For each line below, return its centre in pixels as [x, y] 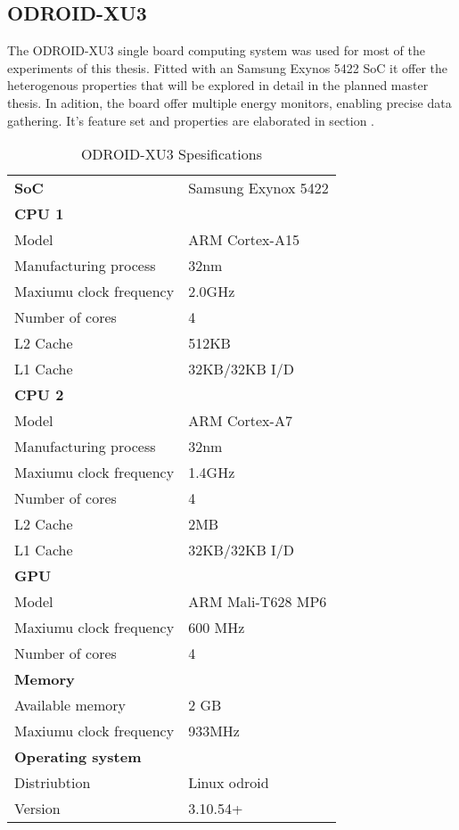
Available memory [70, 705]
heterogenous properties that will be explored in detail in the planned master [218, 85]
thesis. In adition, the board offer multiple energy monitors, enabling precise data [229, 102]
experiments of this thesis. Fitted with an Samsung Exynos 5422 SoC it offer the [228, 67]
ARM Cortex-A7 [240, 421]
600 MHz [217, 628]
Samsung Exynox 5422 [258, 188]
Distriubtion [53, 783]
